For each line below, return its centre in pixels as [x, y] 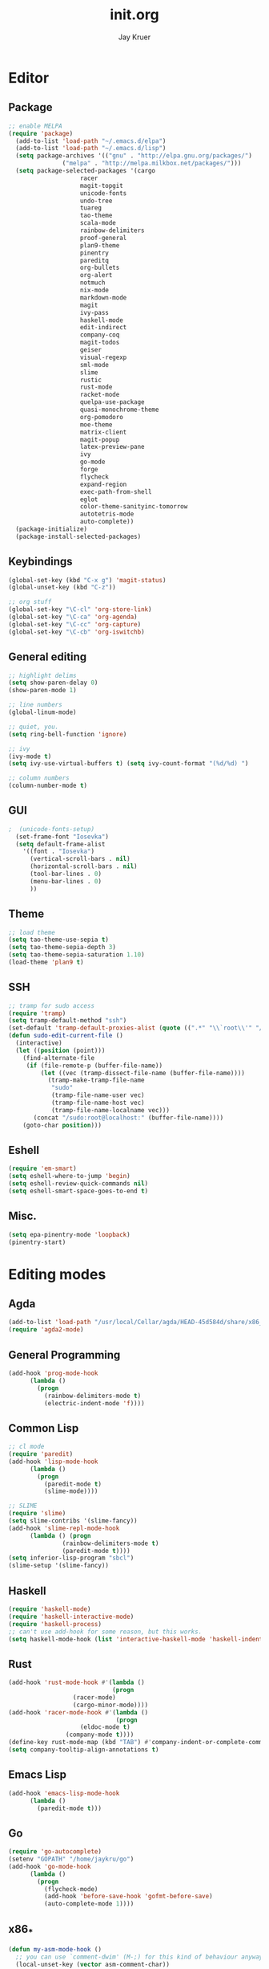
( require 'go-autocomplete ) [55, 1852]
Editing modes [57, 1274]
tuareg [91, 208]
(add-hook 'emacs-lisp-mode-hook [64, 1793]
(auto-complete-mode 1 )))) [89, 1904]
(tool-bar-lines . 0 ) [66, 874]
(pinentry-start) [37, 1242]
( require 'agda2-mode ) [46, 1330]
